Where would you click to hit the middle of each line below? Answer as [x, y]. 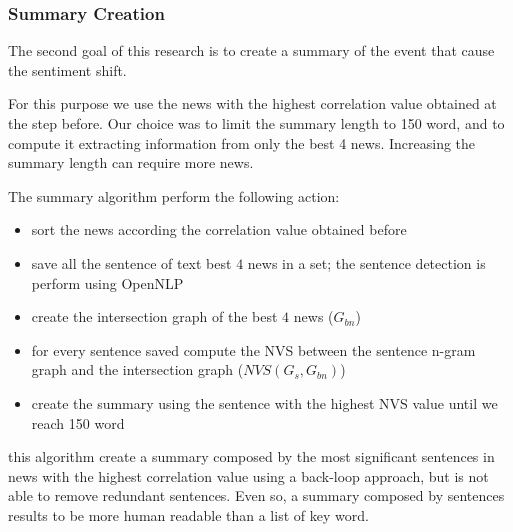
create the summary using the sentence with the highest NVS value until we [264, 402]
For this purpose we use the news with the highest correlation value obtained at [252, 103]
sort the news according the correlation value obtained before [219, 229]
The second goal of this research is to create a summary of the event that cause [251, 50]
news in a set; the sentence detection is [366, 262]
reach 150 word [78, 422]
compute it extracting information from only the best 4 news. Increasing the [242, 142]
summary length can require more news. [131, 162]
